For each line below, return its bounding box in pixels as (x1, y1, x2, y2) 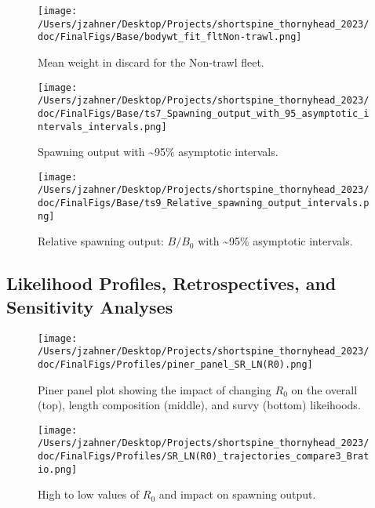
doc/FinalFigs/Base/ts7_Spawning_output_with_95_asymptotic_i (38, 107, 370, 119)
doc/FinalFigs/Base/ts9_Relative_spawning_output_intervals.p (38, 198, 370, 209)
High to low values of (38, 486, 140, 503)
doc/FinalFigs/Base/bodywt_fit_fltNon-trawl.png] (38, 31, 302, 43)
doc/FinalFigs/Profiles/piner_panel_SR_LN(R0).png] (38, 358, 313, 370)
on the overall (291, 381, 358, 397)
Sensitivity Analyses (6, 294, 173, 318)
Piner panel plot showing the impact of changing (38, 381, 271, 397)
